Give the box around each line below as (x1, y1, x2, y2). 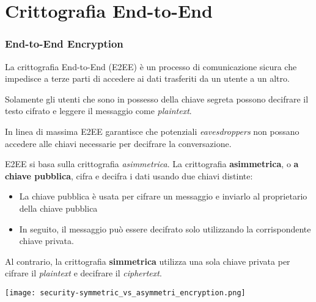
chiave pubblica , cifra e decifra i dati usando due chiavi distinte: (5, 169, 253, 182)
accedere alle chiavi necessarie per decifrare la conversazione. (5, 137, 232, 149)
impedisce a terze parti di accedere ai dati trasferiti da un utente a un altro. (5, 72, 290, 85)
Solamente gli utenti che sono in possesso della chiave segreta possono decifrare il (5, 92, 309, 105)
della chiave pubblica (19, 201, 98, 214)
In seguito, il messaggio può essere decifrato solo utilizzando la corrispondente (19, 222, 311, 235)
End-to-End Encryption (5, 36, 123, 51)
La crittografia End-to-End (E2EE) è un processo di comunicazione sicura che (5, 60, 297, 73)
